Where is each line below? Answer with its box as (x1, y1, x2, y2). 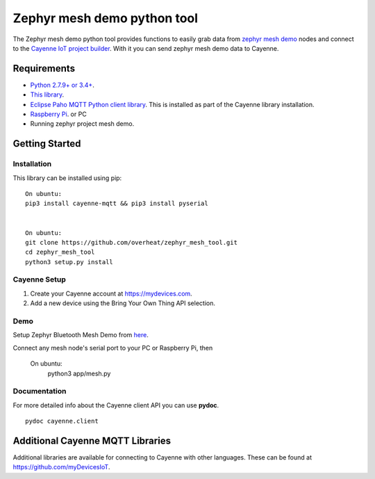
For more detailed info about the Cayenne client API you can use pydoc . (12, 400, 219, 409)
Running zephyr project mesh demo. (30, 120, 135, 128)
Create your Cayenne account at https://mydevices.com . (30, 289, 192, 298)
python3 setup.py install (25, 258, 114, 266)
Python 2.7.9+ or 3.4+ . (30, 81, 95, 89)
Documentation (12, 387, 67, 396)
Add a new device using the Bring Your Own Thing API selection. (30, 299, 215, 307)
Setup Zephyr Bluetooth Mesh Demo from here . (12, 331, 149, 339)
